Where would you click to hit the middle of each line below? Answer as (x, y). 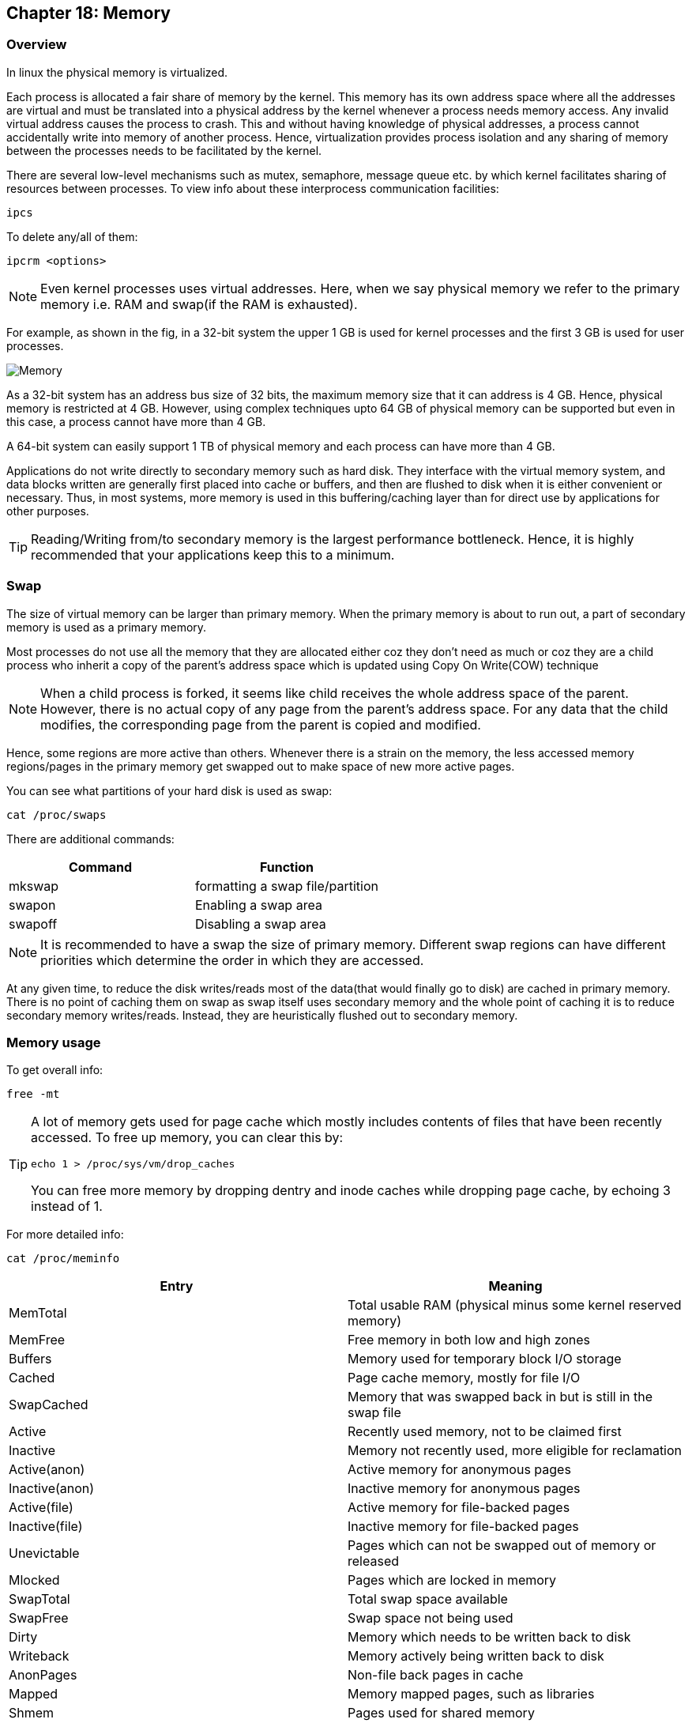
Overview (37, 45)
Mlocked (34, 1580)
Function (287, 867)
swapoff (33, 924)
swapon (32, 905)
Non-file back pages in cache (436, 1675)
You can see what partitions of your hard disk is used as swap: (169, 790)
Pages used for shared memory (441, 1713)
